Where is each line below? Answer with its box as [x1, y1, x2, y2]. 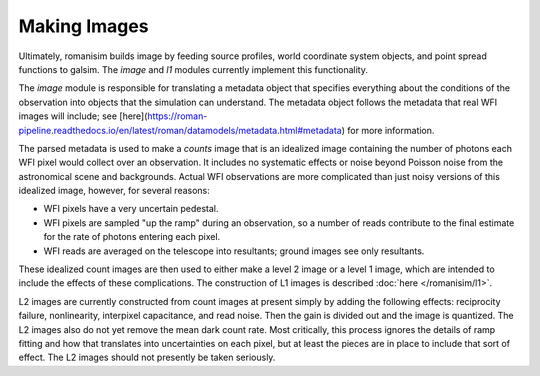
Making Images [18, 15, 149, 37]
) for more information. [341, 124, 435, 136]
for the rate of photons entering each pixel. [43, 231, 221, 243]
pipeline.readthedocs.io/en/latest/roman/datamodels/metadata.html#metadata [18, 124, 342, 136]
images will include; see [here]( [18, 110, 148, 122]
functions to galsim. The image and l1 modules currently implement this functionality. [18, 63, 369, 75]
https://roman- [146, 110, 208, 122]
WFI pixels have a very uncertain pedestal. [43, 203, 219, 215]
